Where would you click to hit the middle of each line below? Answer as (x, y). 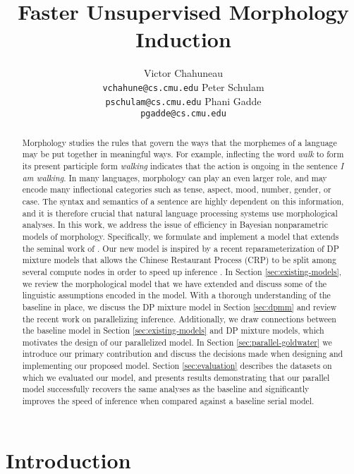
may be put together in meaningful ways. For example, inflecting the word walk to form (183, 154)
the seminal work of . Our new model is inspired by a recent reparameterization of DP (181, 248)
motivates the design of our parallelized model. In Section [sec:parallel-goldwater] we (177, 342)
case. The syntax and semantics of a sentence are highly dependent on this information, (183, 201)
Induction (183, 39)
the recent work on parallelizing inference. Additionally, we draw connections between (179, 318)
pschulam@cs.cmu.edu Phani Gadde (183, 101)
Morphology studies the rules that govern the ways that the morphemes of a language (179, 142)
